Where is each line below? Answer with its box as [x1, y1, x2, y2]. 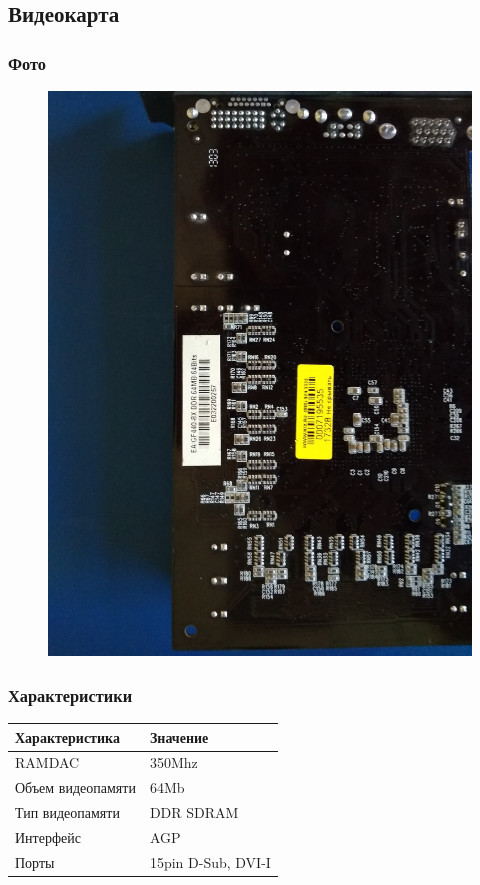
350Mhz [149, 752, 198, 773]
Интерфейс [15, 827, 81, 848]
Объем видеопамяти [15, 777, 136, 798]
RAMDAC [15, 752, 80, 773]
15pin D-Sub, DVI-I [149, 851, 271, 872]
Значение [149, 726, 209, 747]
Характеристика [15, 726, 120, 747]
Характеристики [8, 682, 133, 707]
